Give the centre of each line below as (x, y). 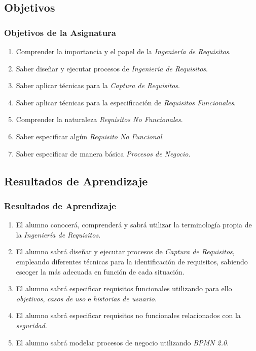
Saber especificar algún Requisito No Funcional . (90, 136)
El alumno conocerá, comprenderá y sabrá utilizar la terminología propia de (134, 225)
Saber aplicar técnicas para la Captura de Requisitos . (98, 85)
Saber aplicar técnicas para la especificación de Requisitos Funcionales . (126, 102)
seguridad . (31, 325)
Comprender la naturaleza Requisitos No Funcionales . (99, 119)
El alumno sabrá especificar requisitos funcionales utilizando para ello (124, 288)
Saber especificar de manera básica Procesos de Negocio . (103, 153)
